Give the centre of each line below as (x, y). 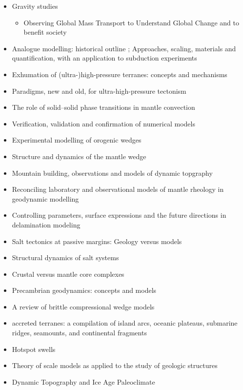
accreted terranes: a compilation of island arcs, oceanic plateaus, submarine (125, 323)
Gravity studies (35, 6)
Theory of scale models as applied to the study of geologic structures (115, 365)
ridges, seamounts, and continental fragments (79, 333)
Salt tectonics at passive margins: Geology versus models (97, 241)
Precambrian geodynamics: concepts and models (84, 290)
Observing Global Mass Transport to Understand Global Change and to (131, 22)
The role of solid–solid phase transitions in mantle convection (103, 107)
